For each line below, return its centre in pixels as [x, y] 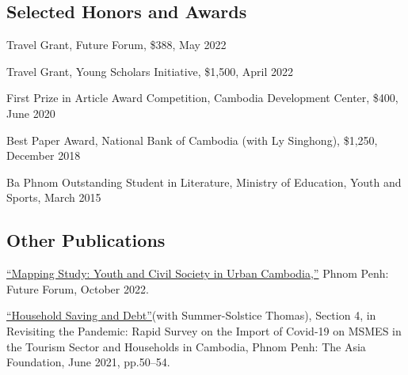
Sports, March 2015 [54, 197]
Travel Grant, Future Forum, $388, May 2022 [116, 45]
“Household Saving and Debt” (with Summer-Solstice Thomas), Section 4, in [191, 315]
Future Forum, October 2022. [78, 288]
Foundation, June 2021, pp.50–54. [88, 362]
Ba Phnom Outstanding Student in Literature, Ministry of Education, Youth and [204, 182]
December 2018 [44, 155]
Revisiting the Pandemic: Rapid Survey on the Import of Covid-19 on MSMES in [204, 330]
